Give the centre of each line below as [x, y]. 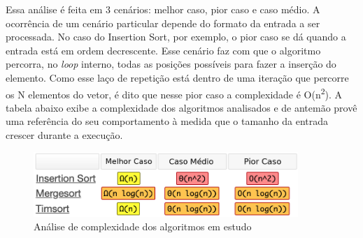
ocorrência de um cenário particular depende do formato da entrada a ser [163, 23]
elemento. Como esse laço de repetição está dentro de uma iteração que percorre [177, 77]
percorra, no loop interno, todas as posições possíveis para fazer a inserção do [171, 64]
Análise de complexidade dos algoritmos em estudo [143, 226]
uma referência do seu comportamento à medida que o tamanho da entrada [167, 121]
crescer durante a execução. [64, 135]
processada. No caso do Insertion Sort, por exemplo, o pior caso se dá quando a [176, 37]
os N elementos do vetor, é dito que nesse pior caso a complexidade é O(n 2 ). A [174, 93]
